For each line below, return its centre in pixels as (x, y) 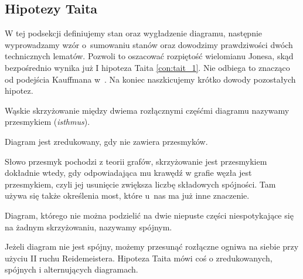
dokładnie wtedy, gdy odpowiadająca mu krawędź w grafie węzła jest (128, 173)
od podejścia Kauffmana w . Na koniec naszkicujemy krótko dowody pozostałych (150, 79)
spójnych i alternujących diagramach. (72, 269)
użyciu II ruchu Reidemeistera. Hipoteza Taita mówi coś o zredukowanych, (139, 258)
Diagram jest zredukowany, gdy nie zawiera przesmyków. (106, 141)
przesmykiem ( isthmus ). (47, 122)
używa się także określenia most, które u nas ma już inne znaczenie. (127, 195)
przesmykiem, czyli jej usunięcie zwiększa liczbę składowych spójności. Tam (140, 184)
